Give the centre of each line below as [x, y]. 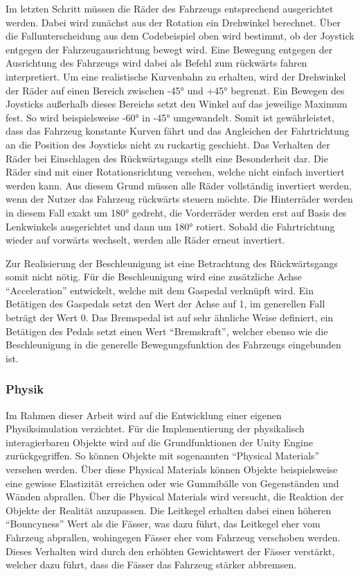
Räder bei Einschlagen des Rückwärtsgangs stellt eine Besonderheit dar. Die [167, 158]
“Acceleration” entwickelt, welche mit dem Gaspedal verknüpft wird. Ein [160, 290]
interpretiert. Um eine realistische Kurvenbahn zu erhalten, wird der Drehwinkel [176, 76]
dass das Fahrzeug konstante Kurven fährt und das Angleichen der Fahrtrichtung [178, 131]
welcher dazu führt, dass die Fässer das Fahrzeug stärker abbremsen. [151, 565]
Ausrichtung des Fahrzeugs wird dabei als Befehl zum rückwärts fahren [156, 63]
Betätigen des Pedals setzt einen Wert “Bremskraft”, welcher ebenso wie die [167, 331]
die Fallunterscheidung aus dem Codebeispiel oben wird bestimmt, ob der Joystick [180, 36]
